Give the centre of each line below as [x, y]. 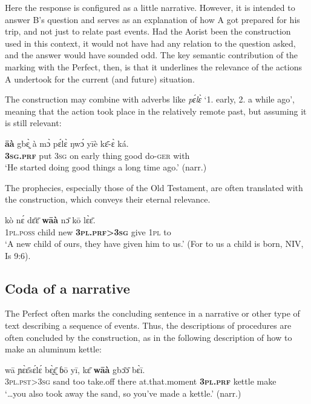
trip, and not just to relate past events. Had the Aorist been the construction [148, 31]
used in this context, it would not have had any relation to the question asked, [150, 43]
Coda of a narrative [67, 288]
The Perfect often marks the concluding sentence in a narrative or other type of [152, 313]
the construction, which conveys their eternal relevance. [108, 199]
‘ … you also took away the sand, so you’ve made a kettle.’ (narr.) [123, 393]
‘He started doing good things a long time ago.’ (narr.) [106, 167]
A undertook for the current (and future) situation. [100, 79]
